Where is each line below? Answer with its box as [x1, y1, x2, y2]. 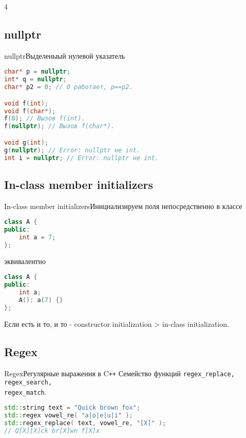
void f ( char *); [4, 107, 56, 115]
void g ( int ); [4, 138, 48, 146]
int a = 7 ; [18, 234, 56, 241]
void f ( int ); [4, 99, 48, 107]
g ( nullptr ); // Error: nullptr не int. [4, 146, 140, 154]
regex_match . [4, 386, 47, 397]
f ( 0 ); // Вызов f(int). [4, 115, 85, 122]
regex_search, [4, 379, 52, 387]
